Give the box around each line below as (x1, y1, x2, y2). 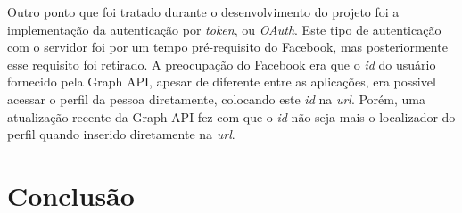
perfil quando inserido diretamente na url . (7, 125, 235, 143)
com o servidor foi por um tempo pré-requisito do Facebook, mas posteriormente (7, 37, 448, 56)
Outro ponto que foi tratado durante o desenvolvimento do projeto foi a (7, 3, 400, 20)
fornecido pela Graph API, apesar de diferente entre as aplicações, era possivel (7, 72, 436, 91)
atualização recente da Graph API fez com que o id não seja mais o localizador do (7, 107, 456, 126)
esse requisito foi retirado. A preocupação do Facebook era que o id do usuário (7, 54, 436, 73)
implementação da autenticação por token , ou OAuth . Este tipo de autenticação (7, 20, 441, 38)
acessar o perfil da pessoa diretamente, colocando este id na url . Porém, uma (7, 89, 425, 108)
